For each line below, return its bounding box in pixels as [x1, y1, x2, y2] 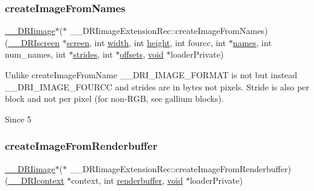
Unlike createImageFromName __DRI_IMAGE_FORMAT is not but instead [5, 69, 298, 81]
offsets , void [120, 48, 164, 61]
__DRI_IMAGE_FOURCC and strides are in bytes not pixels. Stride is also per [5, 80, 310, 93]
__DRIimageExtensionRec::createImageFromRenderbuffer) [69, 162, 292, 175]
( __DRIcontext [5, 174, 64, 187]
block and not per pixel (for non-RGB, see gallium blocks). [5, 92, 224, 105]
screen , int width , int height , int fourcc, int [66, 36, 226, 49]
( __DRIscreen [5, 36, 60, 49]
